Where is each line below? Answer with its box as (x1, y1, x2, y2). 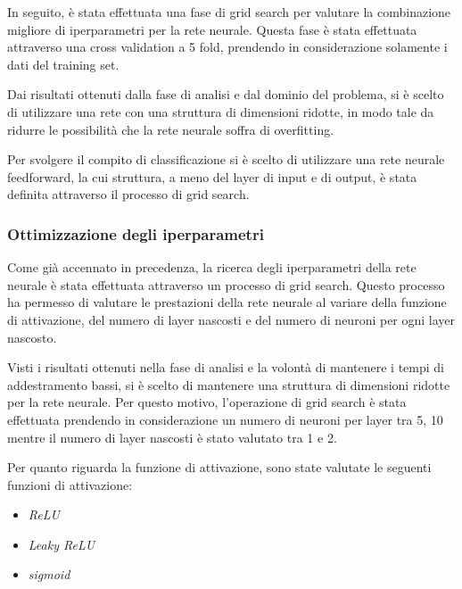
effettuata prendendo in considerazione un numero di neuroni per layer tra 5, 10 (7, 410, 443, 428)
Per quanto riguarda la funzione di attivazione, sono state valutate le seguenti (7, 458, 432, 477)
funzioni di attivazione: (7, 475, 133, 494)
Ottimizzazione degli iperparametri (7, 222, 264, 245)
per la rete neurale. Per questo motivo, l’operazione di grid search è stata (7, 393, 407, 411)
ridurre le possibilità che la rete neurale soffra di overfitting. (7, 120, 334, 138)
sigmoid (28, 565, 70, 584)
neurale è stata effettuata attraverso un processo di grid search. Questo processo (7, 275, 445, 294)
